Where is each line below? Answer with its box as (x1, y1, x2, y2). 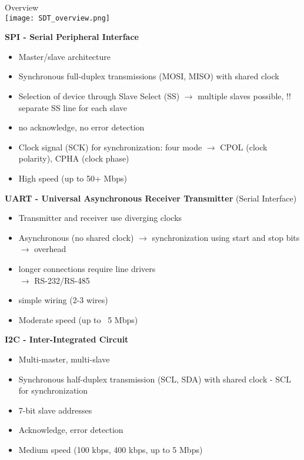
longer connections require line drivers (18, 262, 156, 274)
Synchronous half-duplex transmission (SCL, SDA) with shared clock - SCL (18, 372, 291, 385)
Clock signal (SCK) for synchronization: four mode (18, 140, 202, 153)
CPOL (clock (220, 140, 268, 153)
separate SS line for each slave (18, 101, 127, 113)
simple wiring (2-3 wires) (18, 294, 108, 306)
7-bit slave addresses (18, 404, 92, 416)
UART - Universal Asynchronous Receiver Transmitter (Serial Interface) (5, 192, 297, 204)
